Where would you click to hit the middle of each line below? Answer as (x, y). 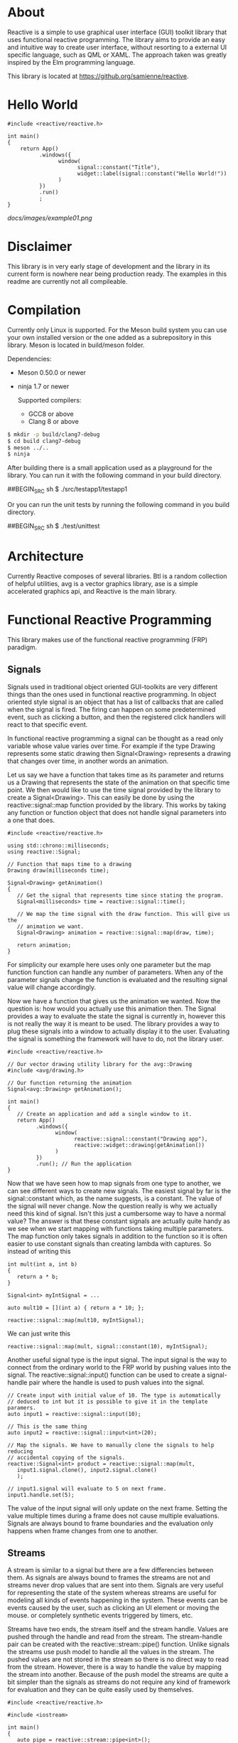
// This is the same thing (47, 1427)
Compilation (44, 310)
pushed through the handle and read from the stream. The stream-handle (115, 1637)
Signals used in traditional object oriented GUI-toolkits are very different (113, 686)
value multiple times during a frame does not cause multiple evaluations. (113, 1515)
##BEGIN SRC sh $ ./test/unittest (54, 527)
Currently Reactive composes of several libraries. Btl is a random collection (117, 576)
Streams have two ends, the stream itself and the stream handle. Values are (118, 1629)
